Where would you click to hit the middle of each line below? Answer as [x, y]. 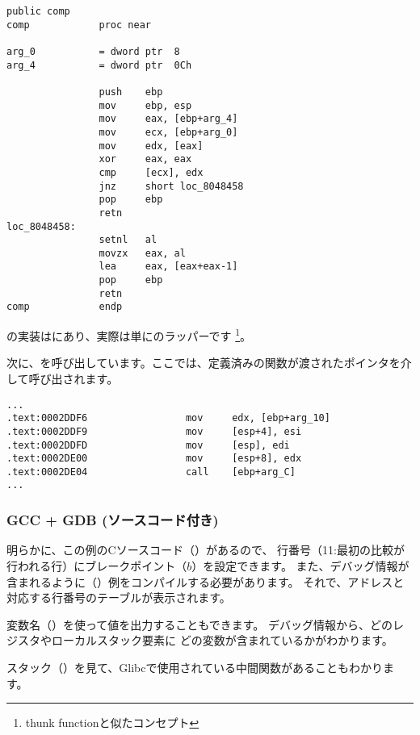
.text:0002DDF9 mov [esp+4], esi [154, 431]
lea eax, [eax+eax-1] [168, 267]
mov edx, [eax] [151, 146]
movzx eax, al [142, 253]
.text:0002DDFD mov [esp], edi [148, 445]
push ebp [131, 92]
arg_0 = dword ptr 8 [93, 51]
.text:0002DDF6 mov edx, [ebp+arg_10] [168, 418]
